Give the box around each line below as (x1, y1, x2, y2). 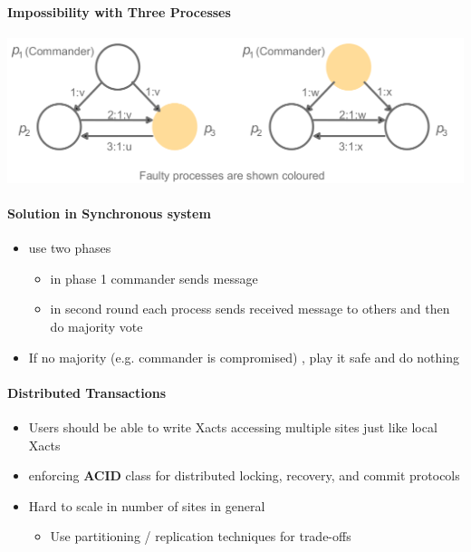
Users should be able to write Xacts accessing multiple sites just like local (28, 417, 437, 436)
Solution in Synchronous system (7, 203, 211, 222)
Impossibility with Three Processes (7, 2, 231, 21)
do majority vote (50, 316, 143, 335)
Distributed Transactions (7, 383, 167, 402)
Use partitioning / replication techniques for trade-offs (50, 527, 351, 546)
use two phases (28, 238, 111, 257)
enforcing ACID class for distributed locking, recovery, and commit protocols (28, 466, 460, 485)
